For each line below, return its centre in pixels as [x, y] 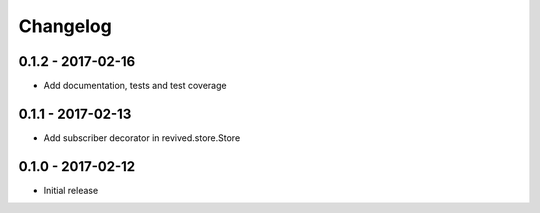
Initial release [71, 190]
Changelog [65, 26]
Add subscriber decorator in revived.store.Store [142, 137]
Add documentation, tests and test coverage [135, 86]
